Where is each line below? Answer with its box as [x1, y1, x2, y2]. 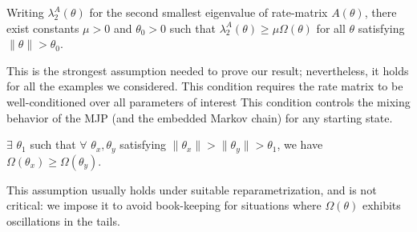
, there [364, 4, 397, 20]
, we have [277, 136, 323, 153]
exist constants [6, 19, 79, 36]
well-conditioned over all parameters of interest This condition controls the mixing [6, 93, 411, 110]
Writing [6, 4, 44, 20]
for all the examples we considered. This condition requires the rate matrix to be [6, 78, 403, 94]
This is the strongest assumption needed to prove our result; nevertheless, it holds [6, 62, 409, 78]
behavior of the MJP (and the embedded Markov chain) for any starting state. [6, 109, 393, 126]
